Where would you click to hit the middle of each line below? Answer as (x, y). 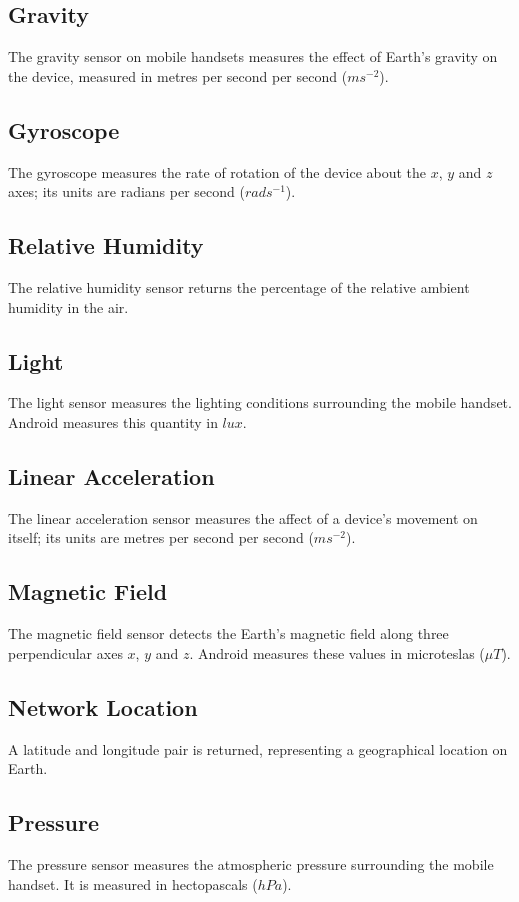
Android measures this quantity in (113, 421)
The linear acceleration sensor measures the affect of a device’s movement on (243, 517)
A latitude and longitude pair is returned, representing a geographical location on (258, 748)
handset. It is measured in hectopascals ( (133, 883)
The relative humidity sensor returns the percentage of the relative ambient (239, 286)
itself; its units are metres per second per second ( (161, 537)
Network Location (103, 706)
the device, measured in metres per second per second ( (178, 75)
